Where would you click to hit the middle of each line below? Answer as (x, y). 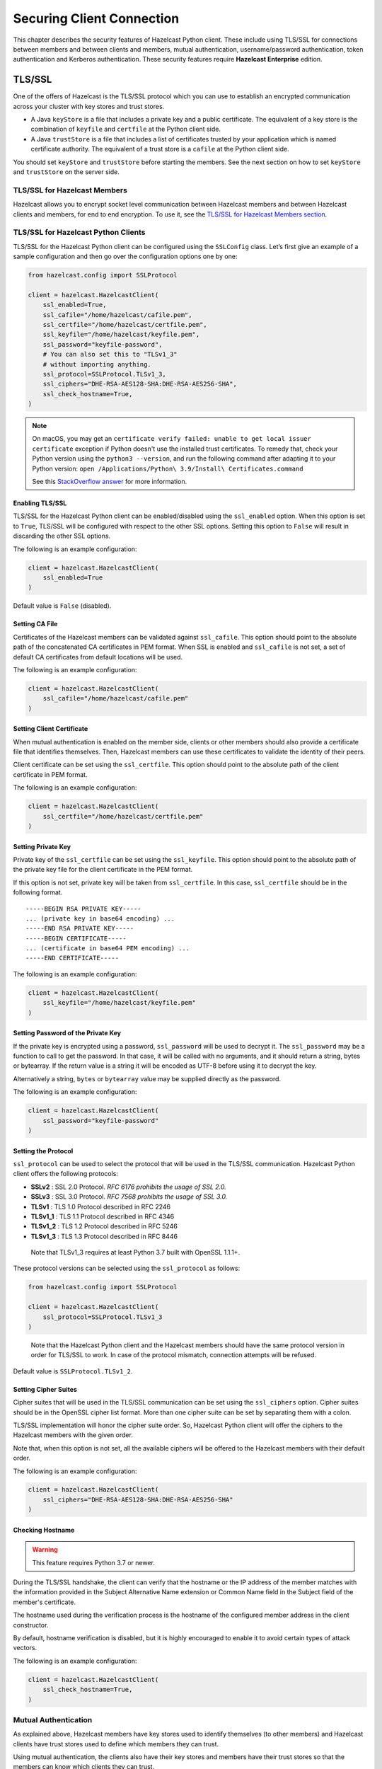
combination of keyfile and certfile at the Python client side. (126, 129)
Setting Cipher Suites (45, 1389)
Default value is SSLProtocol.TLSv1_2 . (73, 1371)
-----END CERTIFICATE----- (73, 958)
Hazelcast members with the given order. (73, 1435)
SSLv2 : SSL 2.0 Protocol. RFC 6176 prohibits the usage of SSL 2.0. (128, 1187)
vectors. (25, 1648)
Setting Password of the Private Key (67, 1033)
